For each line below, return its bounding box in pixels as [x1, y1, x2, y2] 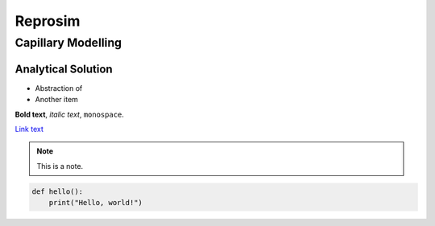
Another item [35, 95, 78, 105]
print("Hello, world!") [48, 198, 143, 208]
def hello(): [31, 187, 84, 196]
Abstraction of [35, 83, 83, 92]
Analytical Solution [14, 62, 113, 76]
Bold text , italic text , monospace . [14, 109, 125, 119]
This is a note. [36, 161, 84, 171]
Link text [14, 124, 43, 134]
